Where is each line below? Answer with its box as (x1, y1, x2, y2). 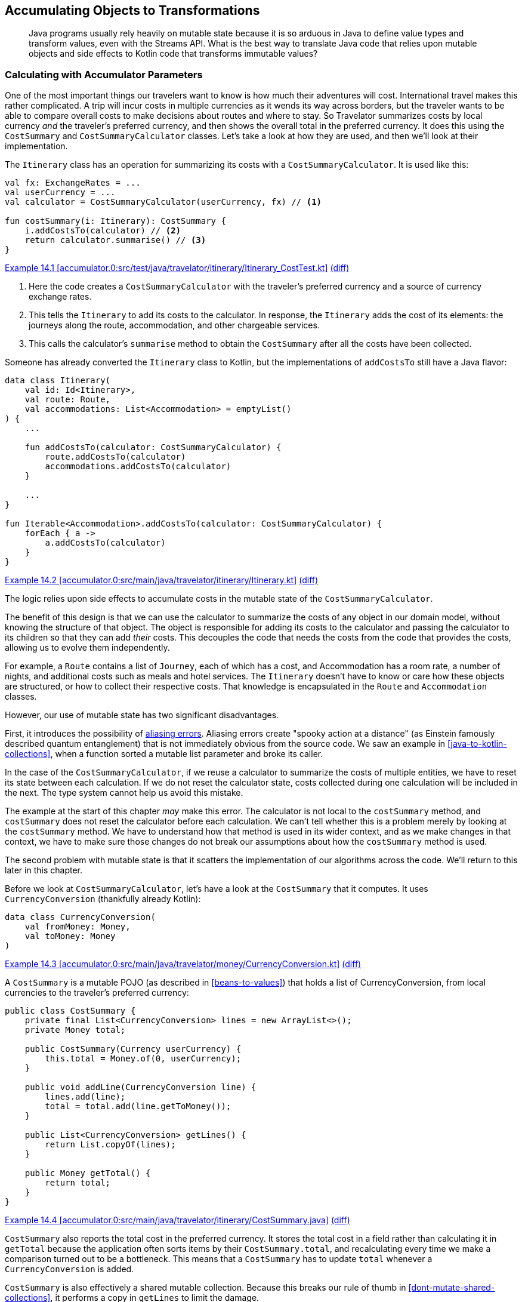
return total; (45, 1178, 111, 1188)
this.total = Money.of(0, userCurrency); (45, 1054, 242, 1064)
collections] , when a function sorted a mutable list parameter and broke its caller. (5, 749, 323, 759)
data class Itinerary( (5, 375, 111, 386)
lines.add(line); (45, 1092, 126, 1102)
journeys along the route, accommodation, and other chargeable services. (29, 320, 320, 331)
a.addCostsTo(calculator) (45, 538, 166, 548)
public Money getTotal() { (24, 1168, 151, 1178)
